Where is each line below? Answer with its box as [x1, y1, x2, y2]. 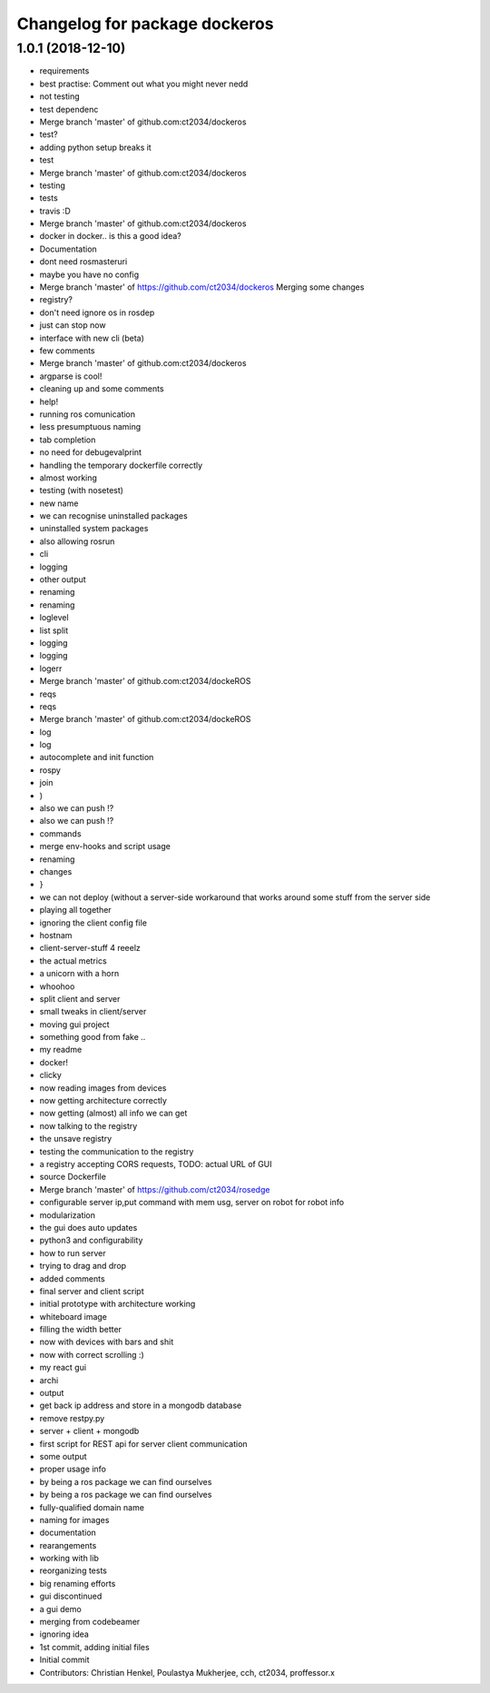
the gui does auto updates [39, 1222, 138, 1233]
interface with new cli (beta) [39, 332, 145, 343]
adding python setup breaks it [39, 142, 152, 153]
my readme [39, 1045, 83, 1055]
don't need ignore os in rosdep [39, 307, 155, 318]
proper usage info [39, 1463, 106, 1475]
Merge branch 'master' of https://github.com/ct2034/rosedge [39, 1183, 270, 1194]
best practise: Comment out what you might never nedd [39, 78, 249, 89]
